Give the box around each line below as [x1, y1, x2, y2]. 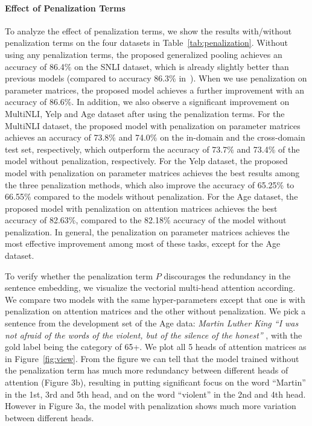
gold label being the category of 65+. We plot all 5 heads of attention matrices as [5, 340, 307, 353]
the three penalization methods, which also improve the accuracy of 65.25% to [5, 178, 294, 191]
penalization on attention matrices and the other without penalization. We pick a [5, 305, 306, 317]
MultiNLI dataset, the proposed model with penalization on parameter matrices [5, 119, 301, 132]
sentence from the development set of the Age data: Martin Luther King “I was [5, 317, 299, 329]
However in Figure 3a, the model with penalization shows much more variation [5, 399, 296, 412]
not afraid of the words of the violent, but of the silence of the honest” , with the [5, 328, 302, 341]
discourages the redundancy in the [164, 269, 291, 282]
